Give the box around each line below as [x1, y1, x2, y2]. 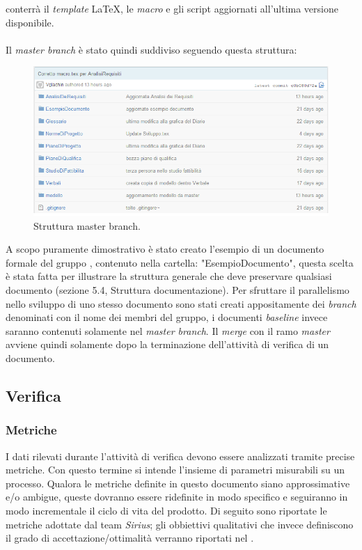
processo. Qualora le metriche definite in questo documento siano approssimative [6, 476, 350, 490]
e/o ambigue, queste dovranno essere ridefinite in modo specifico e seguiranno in [6, 489, 348, 504]
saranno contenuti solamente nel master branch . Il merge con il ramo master [6, 323, 330, 338]
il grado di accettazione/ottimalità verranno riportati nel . [6, 531, 254, 545]
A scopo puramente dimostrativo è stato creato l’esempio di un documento [6, 242, 324, 256]
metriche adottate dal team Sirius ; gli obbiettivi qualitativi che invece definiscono [6, 517, 354, 531]
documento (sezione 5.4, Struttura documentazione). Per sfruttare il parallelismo [6, 283, 349, 297]
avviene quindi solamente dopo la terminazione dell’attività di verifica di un [6, 337, 329, 352]
